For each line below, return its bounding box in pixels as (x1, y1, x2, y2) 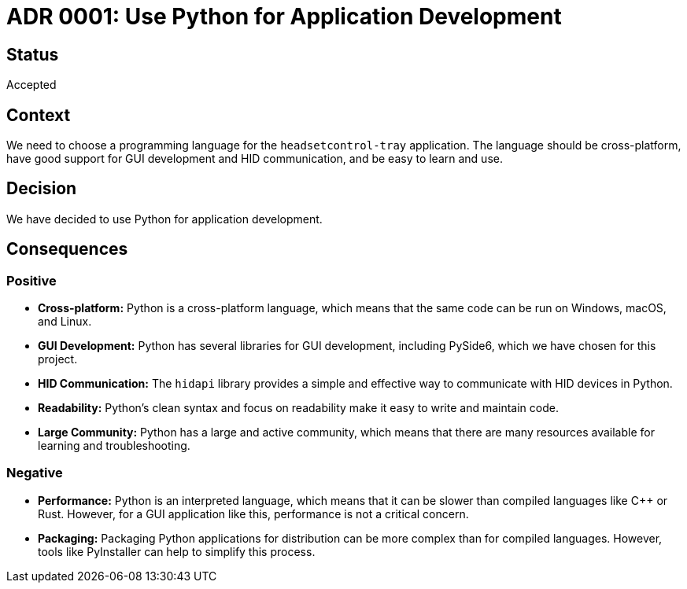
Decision (6, 179, 77, 199)
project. (38, 352, 78, 366)
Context (6, 105, 71, 125)
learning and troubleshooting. (38, 439, 190, 453)
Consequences (6, 239, 128, 260)
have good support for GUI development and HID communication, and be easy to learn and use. (6, 152, 503, 166)
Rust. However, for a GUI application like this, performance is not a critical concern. (38, 506, 469, 521)
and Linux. (38, 315, 92, 329)
